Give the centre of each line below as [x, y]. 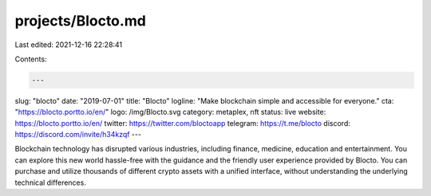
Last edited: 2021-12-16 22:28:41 [69, 45]
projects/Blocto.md [81, 21]
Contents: [31, 59]
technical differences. [51, 182]
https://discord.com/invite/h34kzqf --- [78, 135]
